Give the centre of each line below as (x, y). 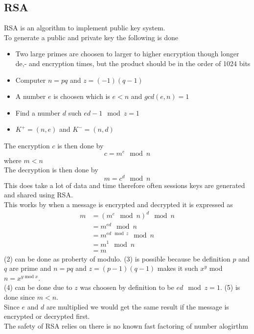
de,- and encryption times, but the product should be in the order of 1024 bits (133, 63)
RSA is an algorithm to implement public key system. (85, 28)
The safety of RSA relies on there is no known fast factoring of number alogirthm (126, 325)
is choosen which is (82, 96)
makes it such (178, 268)
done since (20, 297)
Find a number (38, 112)
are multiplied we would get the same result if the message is (138, 306)
